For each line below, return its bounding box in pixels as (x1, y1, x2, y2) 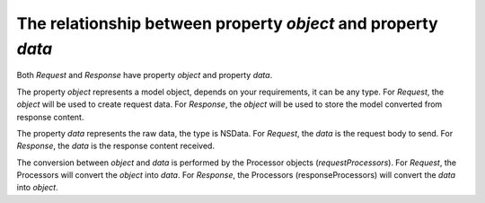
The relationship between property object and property (16, 13, 439, 33)
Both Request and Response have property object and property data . (16, 70, 273, 81)
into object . (16, 182, 58, 193)
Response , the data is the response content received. (16, 140, 216, 152)
